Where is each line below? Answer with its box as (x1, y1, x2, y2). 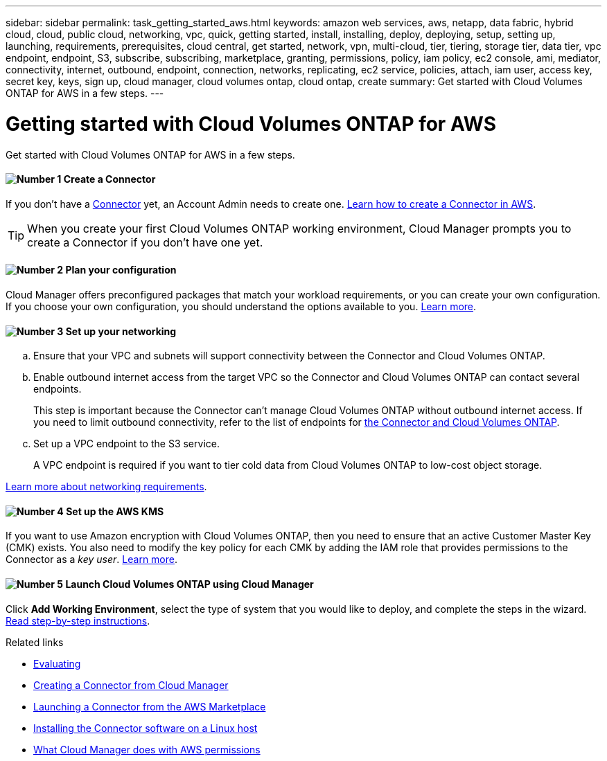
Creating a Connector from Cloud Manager (33, 679, 229, 691)
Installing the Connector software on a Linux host (33, 722, 258, 734)
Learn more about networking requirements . (6, 481, 207, 493)
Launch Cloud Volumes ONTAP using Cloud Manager (65, 578, 314, 590)
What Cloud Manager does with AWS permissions (33, 743, 261, 755)
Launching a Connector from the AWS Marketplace (33, 700, 266, 713)
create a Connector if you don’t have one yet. (27, 235, 263, 249)
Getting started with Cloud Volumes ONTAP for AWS (6, 111, 497, 136)
